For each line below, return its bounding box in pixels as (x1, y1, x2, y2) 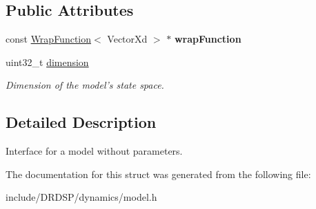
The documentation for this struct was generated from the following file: (6, 166, 311, 181)
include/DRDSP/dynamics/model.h (6, 190, 157, 204)
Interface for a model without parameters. (6, 144, 183, 158)
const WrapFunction (6, 32, 92, 46)
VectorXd (107, 32, 148, 46)
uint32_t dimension (6, 54, 89, 69)
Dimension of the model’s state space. (6, 78, 164, 92)
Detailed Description (6, 111, 157, 133)
